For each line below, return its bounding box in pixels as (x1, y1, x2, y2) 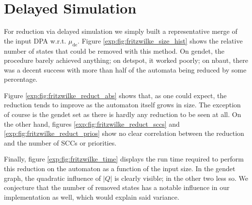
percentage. (4, 74, 38, 84)
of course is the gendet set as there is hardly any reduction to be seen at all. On (4, 109, 241, 119)
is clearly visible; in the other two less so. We (114, 173, 248, 183)
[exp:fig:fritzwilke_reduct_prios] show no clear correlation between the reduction (4, 128, 244, 138)
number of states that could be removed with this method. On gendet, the (4, 45, 224, 56)
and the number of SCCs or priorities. (4, 137, 117, 147)
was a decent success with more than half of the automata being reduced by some (4, 64, 247, 74)
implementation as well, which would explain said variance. (4, 191, 179, 202)
